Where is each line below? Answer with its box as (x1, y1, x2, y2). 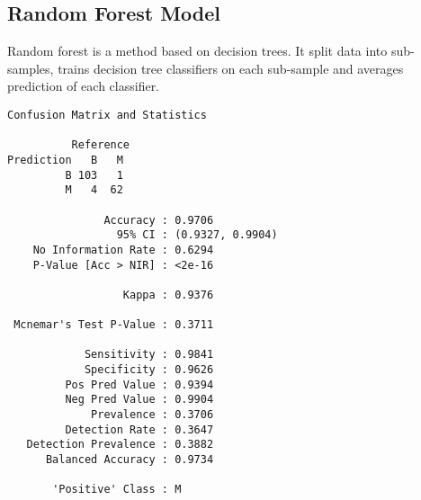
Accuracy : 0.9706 (103, 213, 214, 227)
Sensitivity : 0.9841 (84, 348, 214, 362)
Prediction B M (7, 153, 123, 166)
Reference (71, 138, 130, 152)
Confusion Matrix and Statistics (7, 108, 207, 121)
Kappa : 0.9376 (122, 288, 214, 301)
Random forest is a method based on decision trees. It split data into (7, 41, 388, 60)
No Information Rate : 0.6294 (32, 243, 214, 256)
